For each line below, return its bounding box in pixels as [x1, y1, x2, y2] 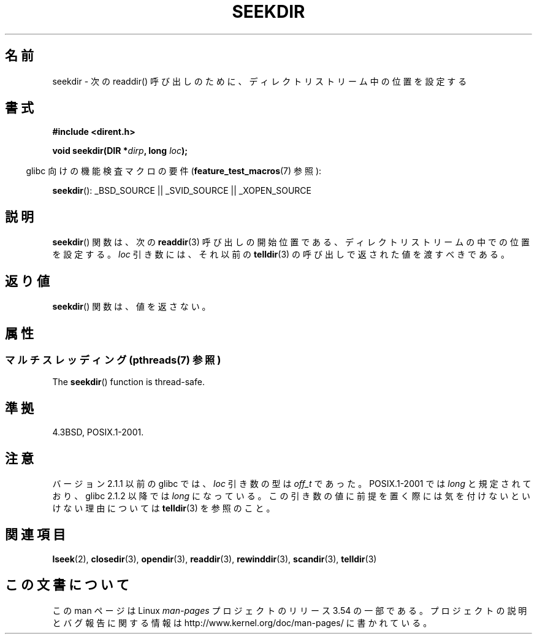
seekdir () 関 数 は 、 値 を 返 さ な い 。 [52, 301, 211, 312]
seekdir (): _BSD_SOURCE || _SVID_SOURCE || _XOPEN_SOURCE [52, 185, 311, 196]
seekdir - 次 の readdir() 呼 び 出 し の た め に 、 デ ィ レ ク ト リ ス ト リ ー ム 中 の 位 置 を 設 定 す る [52, 75, 467, 86]
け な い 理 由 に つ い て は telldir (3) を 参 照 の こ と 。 [52, 503, 275, 514]
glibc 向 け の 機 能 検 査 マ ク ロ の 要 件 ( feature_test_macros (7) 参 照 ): [26, 166, 322, 177]
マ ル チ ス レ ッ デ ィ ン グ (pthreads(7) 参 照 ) [5, 353, 221, 366]
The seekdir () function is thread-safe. [52, 377, 205, 388]
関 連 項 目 [5, 527, 66, 543]
